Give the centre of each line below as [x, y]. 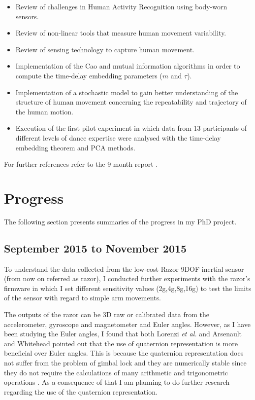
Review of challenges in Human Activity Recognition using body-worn [121, 6]
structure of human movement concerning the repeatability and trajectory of [131, 102]
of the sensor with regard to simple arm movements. [82, 298]
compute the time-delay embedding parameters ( [89, 75]
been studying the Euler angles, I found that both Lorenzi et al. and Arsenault [123, 334]
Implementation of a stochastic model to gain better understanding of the [127, 92]
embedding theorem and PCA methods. [75, 147]
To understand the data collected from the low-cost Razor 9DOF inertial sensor [124, 269]
